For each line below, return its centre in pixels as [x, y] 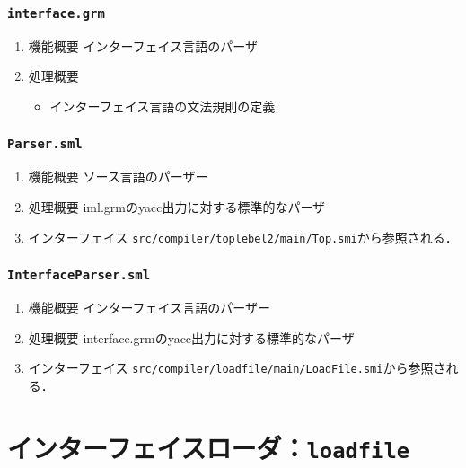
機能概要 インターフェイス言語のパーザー [149, 307]
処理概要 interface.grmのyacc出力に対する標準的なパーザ [191, 337]
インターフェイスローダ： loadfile [209, 447]
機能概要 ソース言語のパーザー [118, 177]
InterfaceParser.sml [79, 275]
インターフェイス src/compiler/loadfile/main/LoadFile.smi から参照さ [237, 368]
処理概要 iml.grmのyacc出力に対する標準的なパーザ [177, 206]
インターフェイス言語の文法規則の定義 [163, 106]
